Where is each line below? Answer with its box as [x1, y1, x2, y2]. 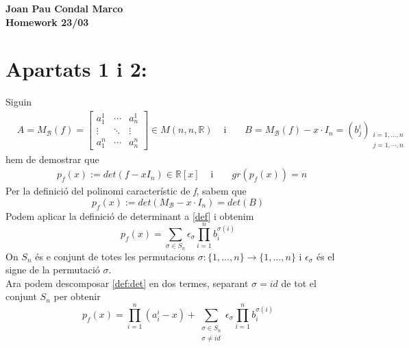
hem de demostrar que [5, 151, 99, 166]
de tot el [281, 275, 317, 290]
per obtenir [53, 289, 101, 303]
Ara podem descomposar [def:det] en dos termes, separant [5, 275, 249, 290]
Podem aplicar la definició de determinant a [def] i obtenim [5, 208, 254, 223]
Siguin [5, 95, 32, 109]
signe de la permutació [5, 262, 100, 277]
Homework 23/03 [5, 14, 89, 29]
